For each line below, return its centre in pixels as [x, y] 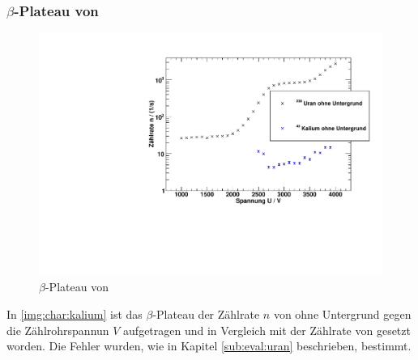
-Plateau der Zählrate [206, 314]
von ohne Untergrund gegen [342, 314]
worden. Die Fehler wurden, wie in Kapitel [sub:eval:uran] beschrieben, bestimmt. [209, 346]
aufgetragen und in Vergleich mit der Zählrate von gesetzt [267, 330]
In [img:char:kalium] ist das [75, 314]
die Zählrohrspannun [58, 330]
